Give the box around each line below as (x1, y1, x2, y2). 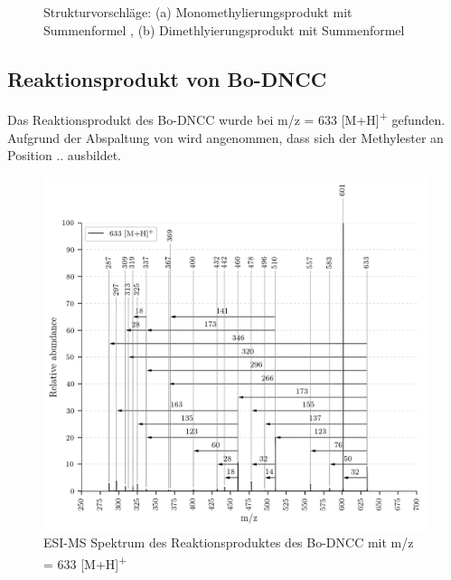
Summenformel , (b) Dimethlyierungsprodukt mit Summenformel (43, 20, 405, 39)
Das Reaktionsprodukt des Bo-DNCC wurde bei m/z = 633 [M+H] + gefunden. (7, 108, 446, 129)
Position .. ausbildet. (7, 146, 121, 165)
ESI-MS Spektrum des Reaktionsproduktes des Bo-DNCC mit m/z (43, 533, 414, 552)
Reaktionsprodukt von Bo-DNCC (7, 64, 327, 92)
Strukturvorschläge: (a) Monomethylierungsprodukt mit (43, 3, 352, 21)
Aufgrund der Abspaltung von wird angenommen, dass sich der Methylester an (7, 128, 444, 147)
